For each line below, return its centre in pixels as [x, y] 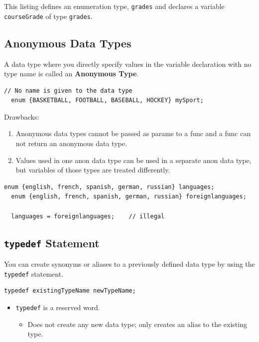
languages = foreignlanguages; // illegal [88, 216]
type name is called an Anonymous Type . [71, 74]
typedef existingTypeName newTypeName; [70, 291]
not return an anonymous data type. [71, 143]
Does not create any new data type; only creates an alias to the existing [137, 324]
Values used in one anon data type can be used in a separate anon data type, [133, 160]
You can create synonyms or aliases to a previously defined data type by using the [129, 264]
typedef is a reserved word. [58, 307]
